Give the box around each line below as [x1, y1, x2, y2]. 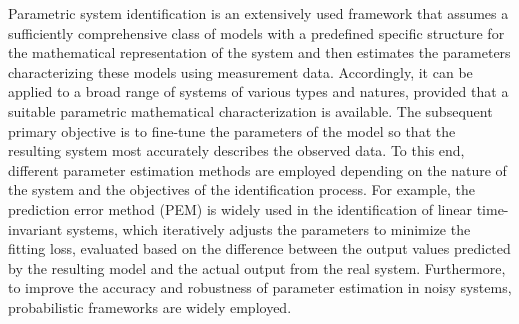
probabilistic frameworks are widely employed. [8, 296, 292, 317]
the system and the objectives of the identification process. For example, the [8, 179, 475, 200]
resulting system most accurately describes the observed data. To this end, [8, 140, 465, 161]
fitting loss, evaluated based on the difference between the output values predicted [8, 238, 511, 259]
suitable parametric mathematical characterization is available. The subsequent [8, 100, 493, 121]
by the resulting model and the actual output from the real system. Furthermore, [8, 257, 506, 278]
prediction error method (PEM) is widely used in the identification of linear [8, 198, 472, 219]
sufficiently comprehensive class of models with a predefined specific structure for [8, 22, 505, 43]
